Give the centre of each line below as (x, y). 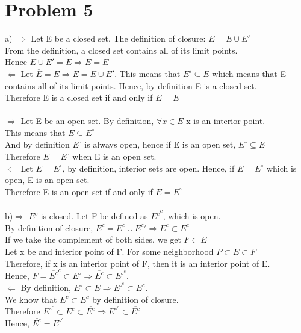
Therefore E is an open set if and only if (79, 191)
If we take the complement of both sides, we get (93, 239)
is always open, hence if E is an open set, (160, 144)
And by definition (37, 144)
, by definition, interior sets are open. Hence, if (148, 168)
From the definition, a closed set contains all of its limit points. (121, 50)
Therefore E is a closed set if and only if (79, 97)
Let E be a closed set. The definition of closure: (118, 38)
